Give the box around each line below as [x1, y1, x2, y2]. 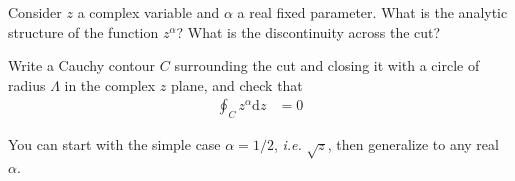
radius [8, 74, 46, 95]
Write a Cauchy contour [8, 55, 156, 76]
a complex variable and [77, 2, 220, 22]
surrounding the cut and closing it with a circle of [174, 55, 480, 76]
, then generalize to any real [327, 134, 499, 155]
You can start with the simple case [8, 134, 221, 155]
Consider [8, 2, 62, 22]
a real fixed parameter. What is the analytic [237, 2, 508, 22]
